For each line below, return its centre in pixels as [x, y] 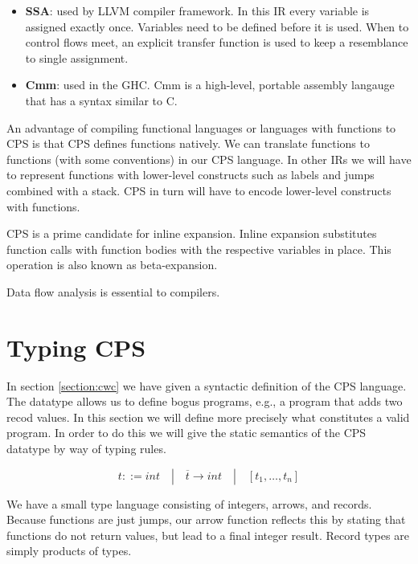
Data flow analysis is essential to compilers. [113, 291]
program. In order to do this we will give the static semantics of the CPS [186, 433]
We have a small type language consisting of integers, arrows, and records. [189, 503]
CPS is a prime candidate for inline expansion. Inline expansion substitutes [192, 233]
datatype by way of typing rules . [86, 448]
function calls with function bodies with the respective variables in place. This [199, 249]
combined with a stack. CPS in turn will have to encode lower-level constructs [199, 190]
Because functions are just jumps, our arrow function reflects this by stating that [206, 519]
